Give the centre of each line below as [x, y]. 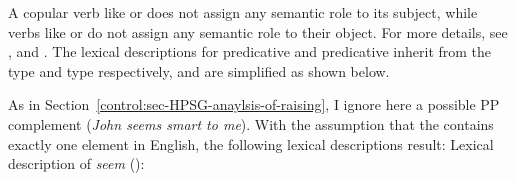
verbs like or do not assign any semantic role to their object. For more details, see [258, 31]
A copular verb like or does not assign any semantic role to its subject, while [243, 12]
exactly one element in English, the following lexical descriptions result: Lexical [251, 143]
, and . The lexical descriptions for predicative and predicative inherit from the [250, 51]
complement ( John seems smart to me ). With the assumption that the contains [251, 123]
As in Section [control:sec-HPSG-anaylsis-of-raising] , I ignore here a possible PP [254, 104]
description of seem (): [76, 163]
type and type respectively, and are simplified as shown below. [199, 70]
